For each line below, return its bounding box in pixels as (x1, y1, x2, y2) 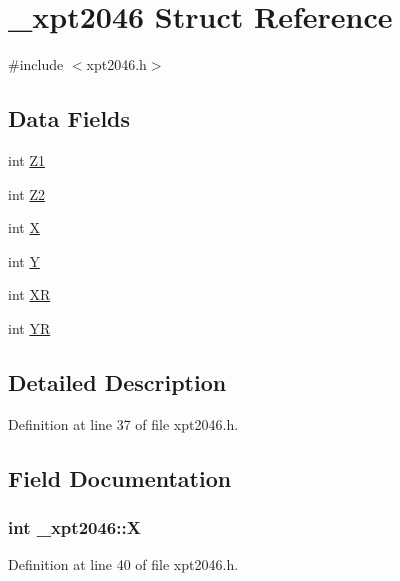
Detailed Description (8, 366, 227, 397)
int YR (8, 317, 51, 338)
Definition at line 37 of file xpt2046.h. (8, 413, 239, 434)
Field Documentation (8, 462, 232, 493)
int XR (8, 284, 51, 305)
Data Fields (8, 103, 131, 134)
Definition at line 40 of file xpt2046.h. (8, 554, 239, 575)
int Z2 (8, 183, 45, 204)
